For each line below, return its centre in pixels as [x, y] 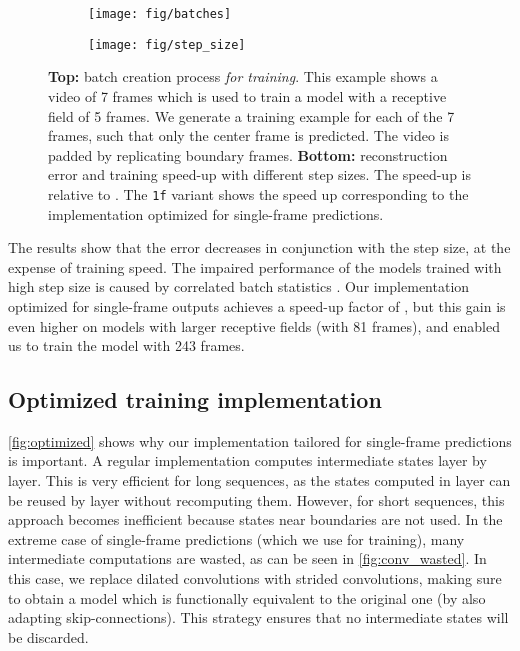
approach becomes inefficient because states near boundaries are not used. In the [255, 519]
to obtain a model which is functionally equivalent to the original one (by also [247, 597]
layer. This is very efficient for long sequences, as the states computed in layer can [259, 480]
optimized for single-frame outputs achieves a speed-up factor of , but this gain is [257, 305]
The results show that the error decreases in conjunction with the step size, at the [259, 247]
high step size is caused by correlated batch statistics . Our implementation [239, 286]
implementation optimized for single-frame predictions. [216, 213]
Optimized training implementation [195, 399]
